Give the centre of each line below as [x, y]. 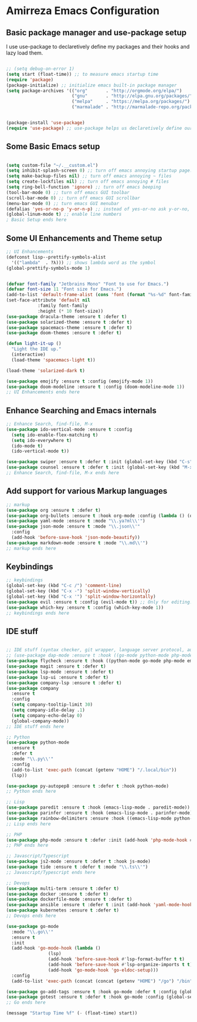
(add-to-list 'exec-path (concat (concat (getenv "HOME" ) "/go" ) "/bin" [102, 981]
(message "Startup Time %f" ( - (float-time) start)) [72, 1013]
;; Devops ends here [31, 916]
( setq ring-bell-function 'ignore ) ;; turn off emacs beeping [84, 187]
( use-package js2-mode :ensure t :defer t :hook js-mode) [78, 862]
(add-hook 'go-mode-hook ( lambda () [56, 948]
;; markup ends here [31, 548]
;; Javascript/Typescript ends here [51, 872]
